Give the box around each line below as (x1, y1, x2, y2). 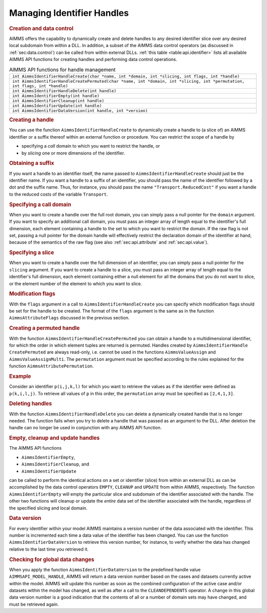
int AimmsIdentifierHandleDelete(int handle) (12, 88, 117, 94)
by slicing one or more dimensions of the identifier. (21, 150, 126, 156)
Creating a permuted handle (9, 325, 80, 332)
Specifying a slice (9, 249, 54, 256)
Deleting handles (9, 400, 52, 407)
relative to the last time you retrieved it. (9, 546, 89, 552)
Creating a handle (9, 116, 54, 123)
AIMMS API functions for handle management (9, 66, 116, 73)
